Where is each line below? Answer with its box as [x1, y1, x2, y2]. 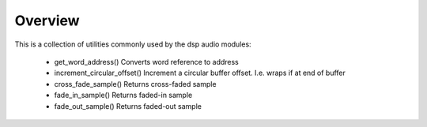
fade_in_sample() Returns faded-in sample [54, 91, 193, 100]
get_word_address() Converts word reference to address [54, 57, 239, 66]
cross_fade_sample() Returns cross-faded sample [54, 79, 217, 88]
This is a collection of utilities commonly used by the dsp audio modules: [14, 39, 252, 49]
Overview [14, 12, 80, 29]
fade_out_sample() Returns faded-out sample [54, 101, 202, 110]
